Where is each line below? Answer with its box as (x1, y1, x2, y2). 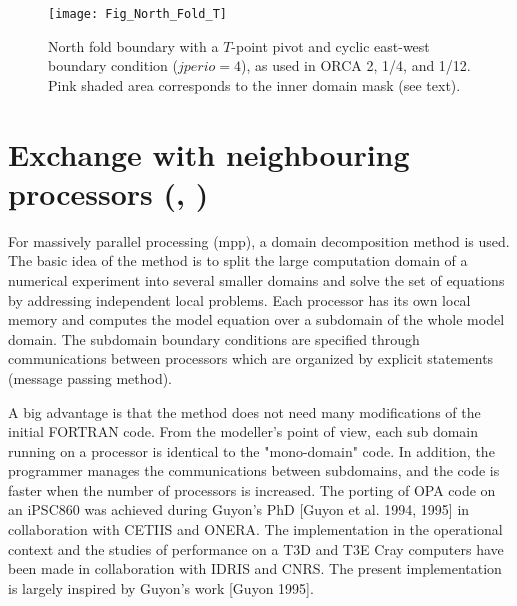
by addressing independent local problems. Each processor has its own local (8, 289, 471, 310)
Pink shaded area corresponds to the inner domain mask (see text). (48, 74, 461, 95)
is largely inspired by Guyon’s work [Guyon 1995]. (8, 577, 314, 598)
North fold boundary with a (48, 35, 219, 56)
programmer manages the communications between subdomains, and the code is (8, 460, 500, 481)
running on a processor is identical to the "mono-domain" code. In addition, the (8, 440, 495, 461)
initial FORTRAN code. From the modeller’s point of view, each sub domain (8, 421, 479, 442)
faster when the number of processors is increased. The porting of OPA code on (8, 479, 496, 500)
